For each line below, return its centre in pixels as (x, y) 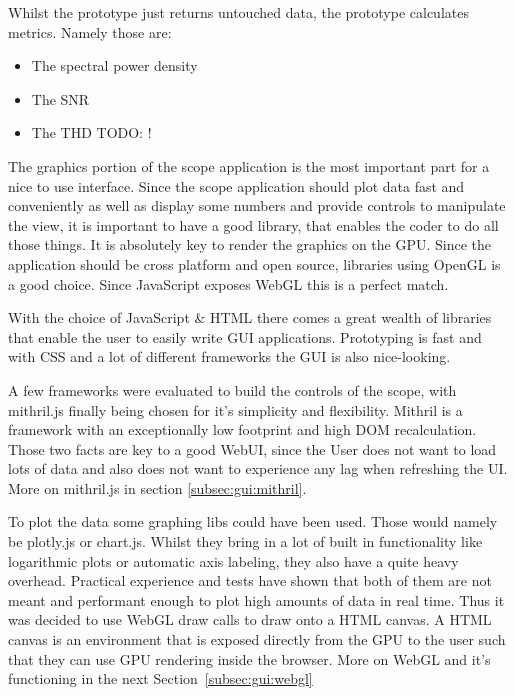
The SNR (60, 98)
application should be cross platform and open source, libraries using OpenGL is (254, 263)
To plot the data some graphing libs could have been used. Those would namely (253, 521)
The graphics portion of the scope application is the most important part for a (249, 165)
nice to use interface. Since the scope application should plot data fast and (236, 185)
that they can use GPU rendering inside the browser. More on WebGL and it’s (249, 658)
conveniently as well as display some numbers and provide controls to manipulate (257, 205)
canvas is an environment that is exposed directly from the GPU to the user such (257, 639)
